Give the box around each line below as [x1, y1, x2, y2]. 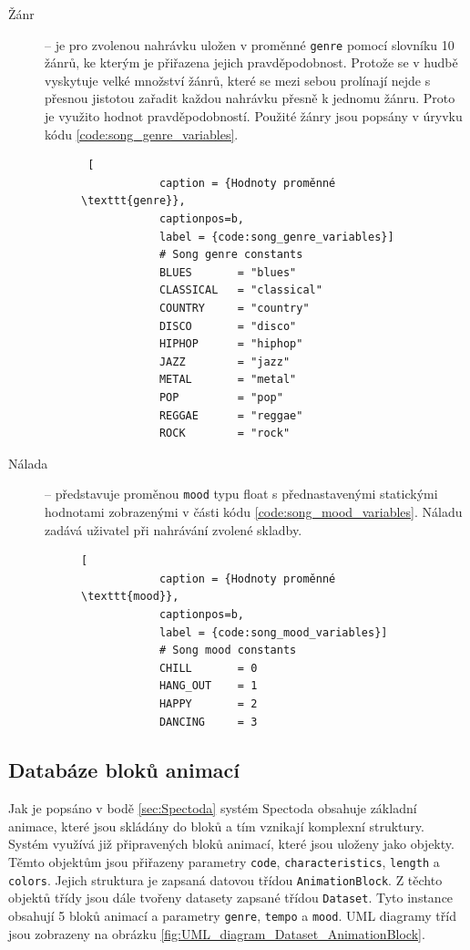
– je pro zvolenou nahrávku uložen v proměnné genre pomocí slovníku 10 [45, 35, 455, 54]
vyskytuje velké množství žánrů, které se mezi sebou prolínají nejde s [45, 70, 431, 89]
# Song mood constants [158, 644, 297, 657]
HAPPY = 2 [158, 697, 258, 710]
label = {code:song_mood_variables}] [158, 625, 388, 639]
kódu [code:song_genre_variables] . [45, 124, 239, 143]
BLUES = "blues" [158, 265, 297, 279]
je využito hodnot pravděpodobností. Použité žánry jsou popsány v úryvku [45, 107, 463, 126]
